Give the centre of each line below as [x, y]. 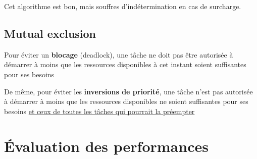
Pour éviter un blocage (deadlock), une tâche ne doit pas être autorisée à [119, 54]
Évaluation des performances [106, 146]
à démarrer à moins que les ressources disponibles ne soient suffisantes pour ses [126, 101]
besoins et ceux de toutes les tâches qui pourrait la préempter [99, 111]
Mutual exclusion [50, 33]
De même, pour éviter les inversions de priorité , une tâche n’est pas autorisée [128, 91]
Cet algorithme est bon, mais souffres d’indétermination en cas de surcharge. [123, 6]
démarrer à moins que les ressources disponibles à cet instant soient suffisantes [125, 64]
